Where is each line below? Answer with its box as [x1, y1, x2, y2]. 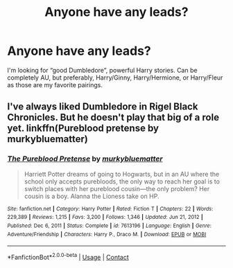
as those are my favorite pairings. [7, 80, 103, 89]
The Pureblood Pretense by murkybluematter [7, 154, 163, 163]
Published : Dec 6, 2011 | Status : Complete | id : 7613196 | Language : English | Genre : [7, 222, 212, 229]
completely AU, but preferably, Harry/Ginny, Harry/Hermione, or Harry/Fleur [7, 73, 223, 82]
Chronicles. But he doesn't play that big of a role [7, 111, 220, 123]
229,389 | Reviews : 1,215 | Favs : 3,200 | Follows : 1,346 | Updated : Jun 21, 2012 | [7, 214, 203, 221]
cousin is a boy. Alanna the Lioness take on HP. [24, 192, 159, 200]
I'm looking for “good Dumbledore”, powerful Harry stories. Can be [7, 66, 198, 74]
